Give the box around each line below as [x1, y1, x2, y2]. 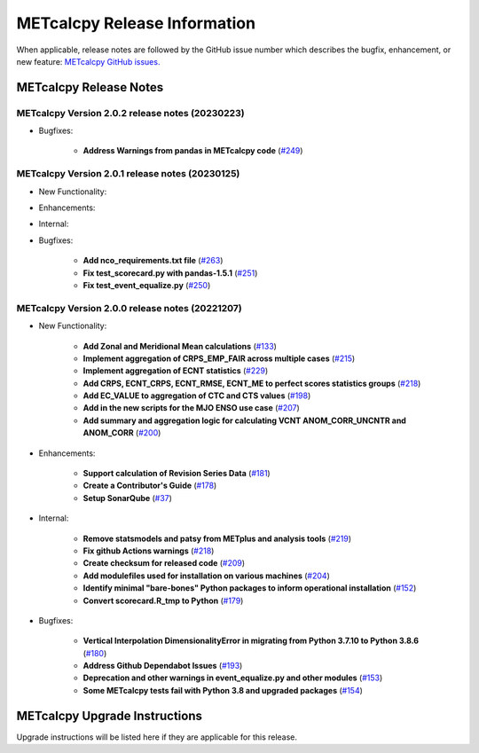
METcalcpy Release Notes [16, 80, 164, 95]
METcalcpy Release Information [16, 13, 256, 33]
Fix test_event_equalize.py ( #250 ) [82, 279, 211, 290]
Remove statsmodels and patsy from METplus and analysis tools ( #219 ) [82, 533, 352, 544]
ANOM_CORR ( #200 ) [82, 427, 161, 438]
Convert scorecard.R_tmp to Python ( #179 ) [82, 595, 244, 606]
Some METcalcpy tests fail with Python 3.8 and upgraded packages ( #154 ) [82, 685, 364, 695]
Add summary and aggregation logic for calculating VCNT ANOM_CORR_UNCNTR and [82, 415, 407, 426]
